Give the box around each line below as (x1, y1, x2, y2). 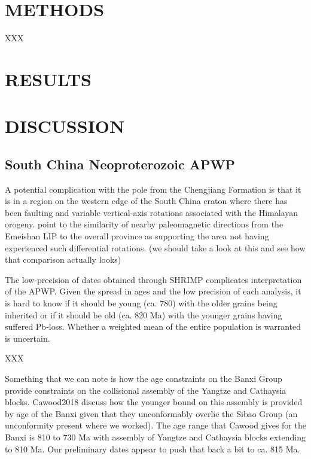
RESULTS (5, 66, 92, 91)
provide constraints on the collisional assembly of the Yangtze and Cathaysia (5, 384, 286, 396)
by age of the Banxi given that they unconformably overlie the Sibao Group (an (5, 407, 298, 420)
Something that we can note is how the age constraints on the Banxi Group (5, 372, 282, 384)
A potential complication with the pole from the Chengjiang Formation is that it (5, 183, 301, 195)
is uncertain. (5, 332, 50, 344)
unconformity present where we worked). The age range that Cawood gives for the (5, 419, 306, 431)
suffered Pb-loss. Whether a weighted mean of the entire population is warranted (5, 320, 301, 333)
